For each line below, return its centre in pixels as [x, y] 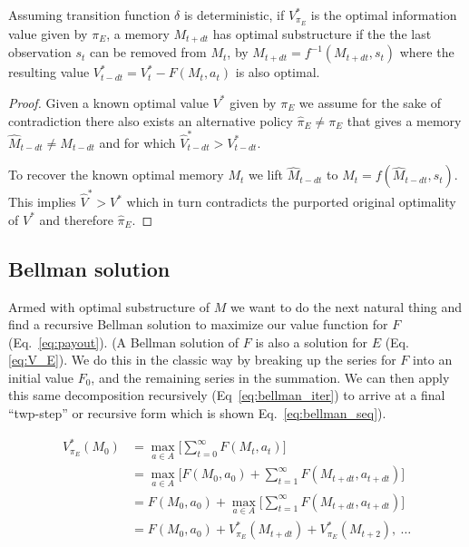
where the [427, 52]
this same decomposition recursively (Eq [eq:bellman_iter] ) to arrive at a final [227, 395]
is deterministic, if [234, 15]
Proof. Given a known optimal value [108, 102]
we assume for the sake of [370, 102]
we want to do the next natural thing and [346, 306]
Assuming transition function [89, 15]
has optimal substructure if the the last [322, 33]
